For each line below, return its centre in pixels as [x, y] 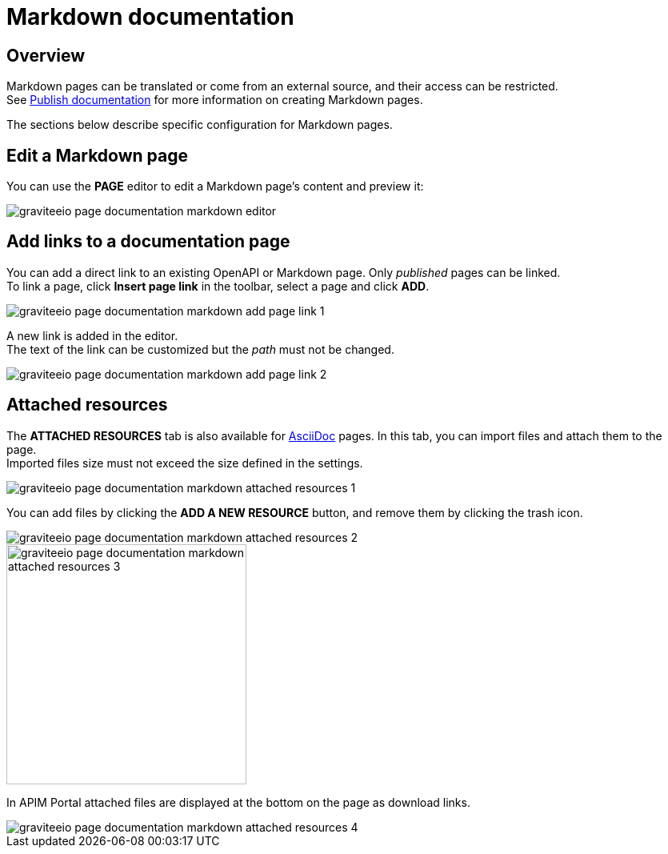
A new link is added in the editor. [92, 335]
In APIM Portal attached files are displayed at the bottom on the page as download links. [238, 802]
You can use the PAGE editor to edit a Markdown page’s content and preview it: [215, 186]
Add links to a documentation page [148, 242]
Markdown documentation [150, 17]
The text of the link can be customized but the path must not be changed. [200, 349]
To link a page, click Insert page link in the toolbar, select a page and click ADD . [218, 286]
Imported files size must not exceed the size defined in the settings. [185, 463]
